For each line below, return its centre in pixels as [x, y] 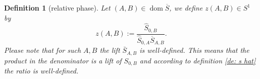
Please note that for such [43, 50]
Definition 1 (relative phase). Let [57, 8]
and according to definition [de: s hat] [198, 60]
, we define [186, 8]
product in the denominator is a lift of [63, 60]
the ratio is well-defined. [41, 71]
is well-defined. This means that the [194, 50]
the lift [110, 50]
